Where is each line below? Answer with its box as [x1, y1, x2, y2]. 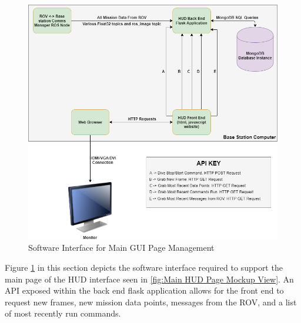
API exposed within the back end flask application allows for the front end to [5, 284, 284, 297]
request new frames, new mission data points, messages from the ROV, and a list [5, 295, 297, 308]
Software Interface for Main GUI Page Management [28, 241, 215, 254]
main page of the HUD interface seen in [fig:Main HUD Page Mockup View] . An [5, 272, 294, 285]
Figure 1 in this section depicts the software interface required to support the [5, 261, 283, 273]
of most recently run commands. [5, 307, 121, 319]
